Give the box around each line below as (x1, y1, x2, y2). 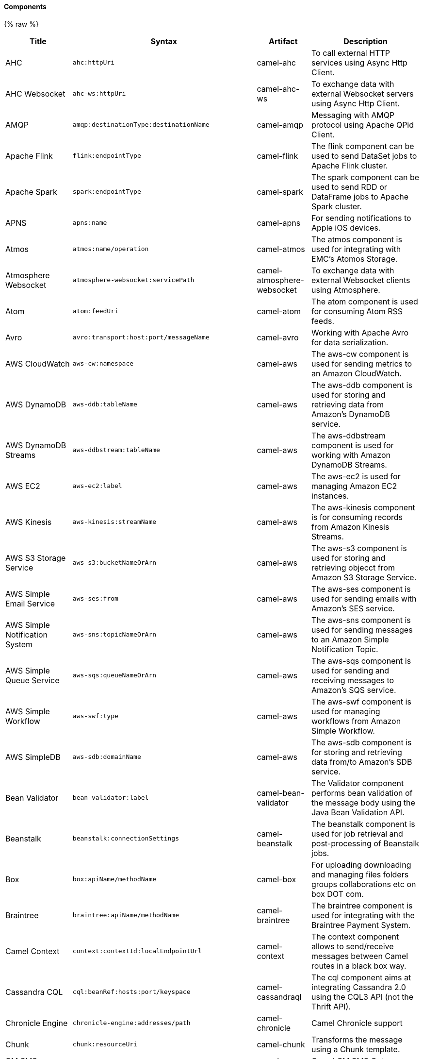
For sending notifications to (311, 213, 411, 223)
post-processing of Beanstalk (311, 838, 420, 848)
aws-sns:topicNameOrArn (72, 631, 157, 639)
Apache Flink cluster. (311, 160, 388, 170)
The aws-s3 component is (311, 543, 407, 553)
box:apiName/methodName (72, 875, 157, 883)
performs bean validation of (311, 788, 413, 798)
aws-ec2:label (72, 482, 122, 490)
